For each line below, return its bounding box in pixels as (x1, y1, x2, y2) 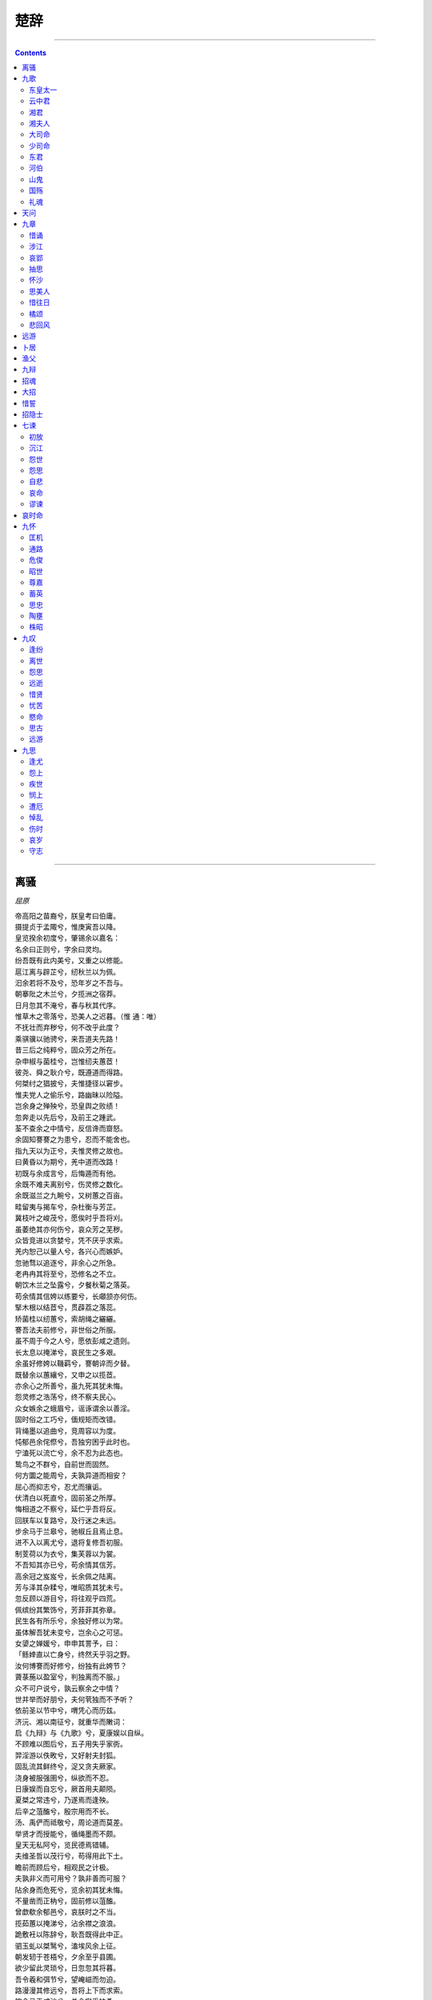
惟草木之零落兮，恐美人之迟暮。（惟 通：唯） (14, 1012, 161, 1022)
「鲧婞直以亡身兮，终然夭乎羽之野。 (14, 1650, 134, 1659)
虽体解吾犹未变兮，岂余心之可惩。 (14, 1627, 127, 1637)
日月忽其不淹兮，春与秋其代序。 (14, 1000, 120, 1010)
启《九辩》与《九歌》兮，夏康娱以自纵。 (14, 1728, 148, 1738)
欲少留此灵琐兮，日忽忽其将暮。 (14, 1963, 120, 1973)
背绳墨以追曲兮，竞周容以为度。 (14, 1426, 120, 1435)
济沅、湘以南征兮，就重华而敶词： (14, 1717, 127, 1726)
